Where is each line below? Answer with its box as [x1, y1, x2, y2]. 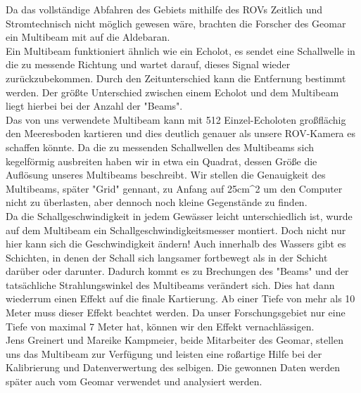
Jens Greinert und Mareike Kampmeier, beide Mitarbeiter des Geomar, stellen [6, 333, 344, 347]
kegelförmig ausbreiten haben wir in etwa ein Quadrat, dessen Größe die [6, 153, 317, 168]
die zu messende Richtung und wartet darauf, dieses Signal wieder [6, 57, 291, 72]
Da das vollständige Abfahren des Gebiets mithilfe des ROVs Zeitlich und [6, 2, 323, 16]
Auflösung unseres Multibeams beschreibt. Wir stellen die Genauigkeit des [6, 167, 326, 182]
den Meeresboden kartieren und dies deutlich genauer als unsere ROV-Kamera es [6, 126, 356, 141]
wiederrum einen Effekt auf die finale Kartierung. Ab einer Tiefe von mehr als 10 [6, 291, 355, 306]
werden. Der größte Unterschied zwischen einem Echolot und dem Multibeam [6, 84, 339, 99]
